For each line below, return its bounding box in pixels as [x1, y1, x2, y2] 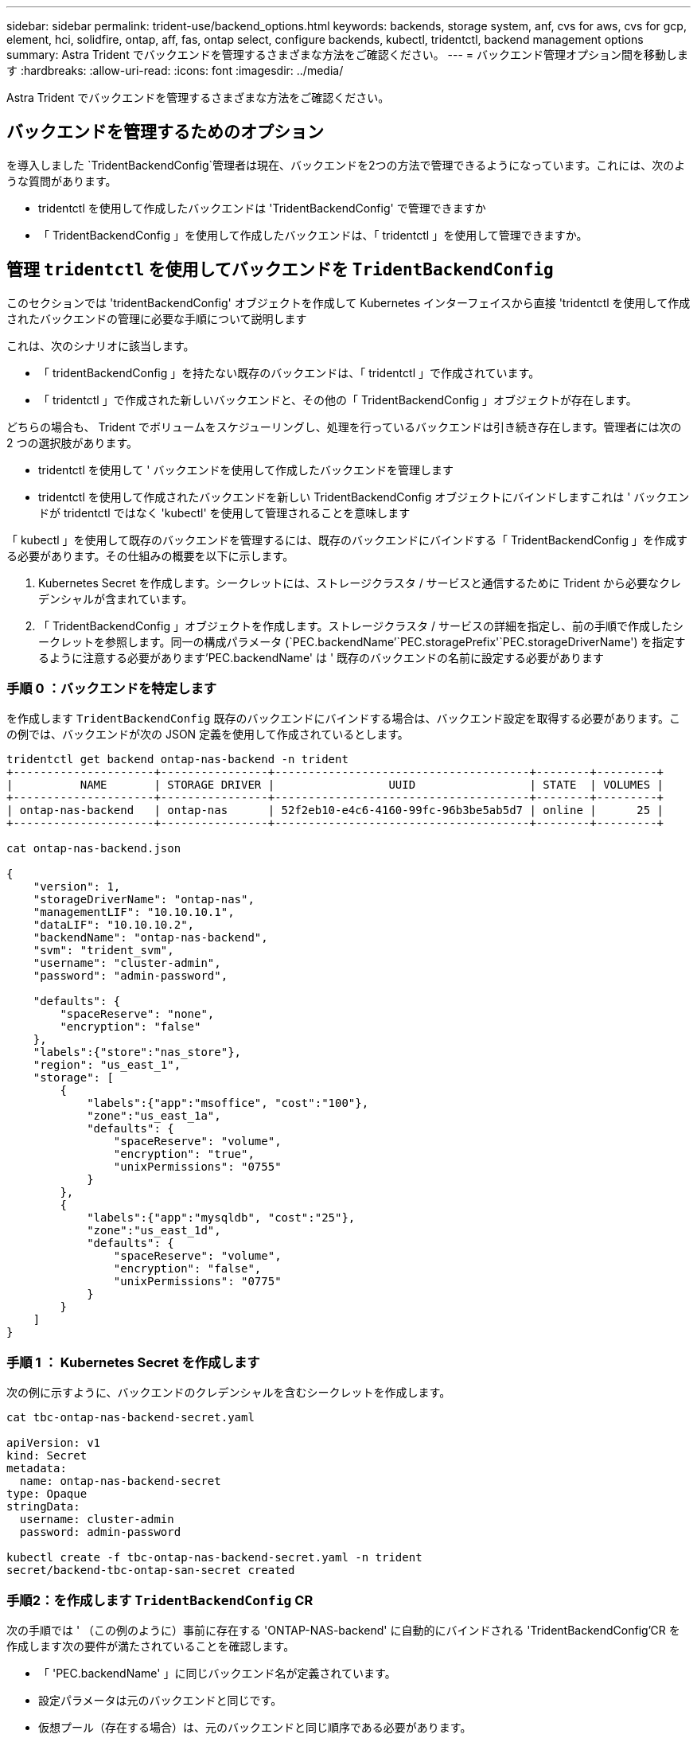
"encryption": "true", [113, 1148, 255, 1161]
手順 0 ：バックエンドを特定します [6, 680, 217, 697]
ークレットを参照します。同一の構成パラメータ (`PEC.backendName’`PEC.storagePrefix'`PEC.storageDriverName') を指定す [38, 634, 686, 649]
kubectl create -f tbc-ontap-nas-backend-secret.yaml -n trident [6, 1551, 422, 1565]
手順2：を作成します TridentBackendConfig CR [6, 1592, 313, 1608]
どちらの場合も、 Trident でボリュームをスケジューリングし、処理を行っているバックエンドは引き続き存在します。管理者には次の [6, 419, 682, 434]
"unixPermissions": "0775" [113, 1275, 282, 1288]
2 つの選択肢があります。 [6, 435, 138, 450]
